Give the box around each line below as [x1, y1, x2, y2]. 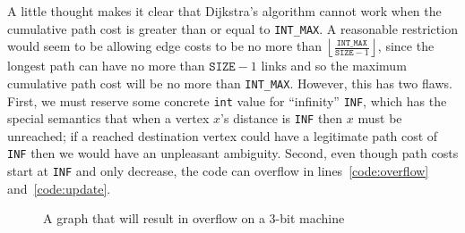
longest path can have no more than [7, 56, 205, 75]
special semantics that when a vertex [7, 109, 210, 128]
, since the [377, 37, 435, 55]
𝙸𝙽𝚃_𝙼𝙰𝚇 [336, 37, 367, 47]
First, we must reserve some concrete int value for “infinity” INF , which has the [7, 91, 447, 110]
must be [357, 109, 402, 128]
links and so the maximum [261, 56, 407, 75]
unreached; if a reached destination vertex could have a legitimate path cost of [7, 126, 438, 145]
